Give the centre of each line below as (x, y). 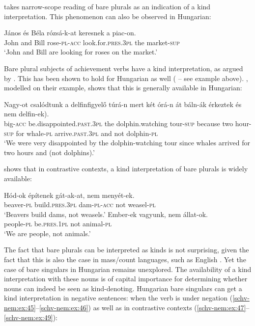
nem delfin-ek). (27, 114)
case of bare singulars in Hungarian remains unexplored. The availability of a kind (128, 269)
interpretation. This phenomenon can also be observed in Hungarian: (108, 16)
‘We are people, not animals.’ (47, 233)
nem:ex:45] (20, 308)
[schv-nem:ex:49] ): (31, 317)
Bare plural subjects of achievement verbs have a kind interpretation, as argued (124, 68)
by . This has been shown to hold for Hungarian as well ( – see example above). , (126, 78)
